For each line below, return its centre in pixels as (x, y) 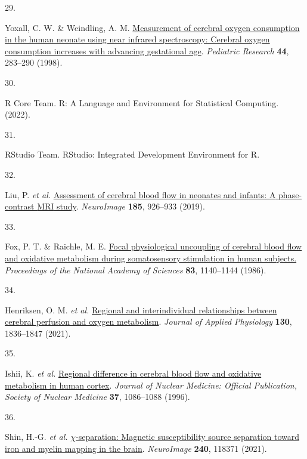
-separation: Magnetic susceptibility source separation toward (187, 437)
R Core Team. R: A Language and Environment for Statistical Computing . (142, 102)
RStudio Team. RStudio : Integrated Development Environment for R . (132, 154)
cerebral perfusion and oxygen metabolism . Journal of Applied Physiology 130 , (148, 321)
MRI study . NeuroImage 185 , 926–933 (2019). (121, 206)
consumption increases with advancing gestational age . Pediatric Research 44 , (147, 50)
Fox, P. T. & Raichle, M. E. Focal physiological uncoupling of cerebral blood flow (153, 246)
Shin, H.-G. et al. (36, 437)
